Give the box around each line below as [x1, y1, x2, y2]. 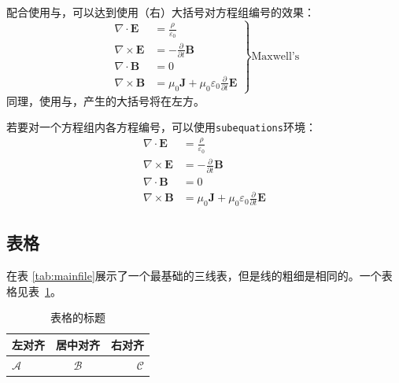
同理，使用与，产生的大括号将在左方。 [6, 92, 205, 109]
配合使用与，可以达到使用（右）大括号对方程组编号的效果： [6, 4, 315, 20]
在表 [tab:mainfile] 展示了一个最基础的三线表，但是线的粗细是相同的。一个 [6, 267, 382, 284]
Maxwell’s [251, 50, 300, 62]
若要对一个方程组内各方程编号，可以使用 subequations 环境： [6, 119, 316, 135]
